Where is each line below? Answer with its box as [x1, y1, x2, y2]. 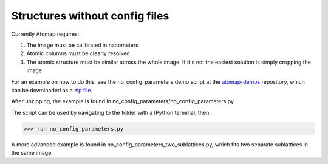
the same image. [11, 149, 53, 157]
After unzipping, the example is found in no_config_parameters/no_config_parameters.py [11, 98, 234, 105]
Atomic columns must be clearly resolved [26, 50, 130, 57]
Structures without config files [11, 9, 169, 22]
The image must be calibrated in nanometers [26, 41, 139, 49]
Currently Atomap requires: [11, 30, 80, 38]
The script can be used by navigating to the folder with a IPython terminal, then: [11, 109, 211, 116]
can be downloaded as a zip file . [11, 86, 93, 94]
